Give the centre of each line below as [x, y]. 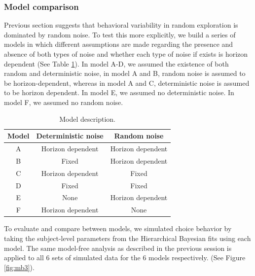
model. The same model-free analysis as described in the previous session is [118, 248]
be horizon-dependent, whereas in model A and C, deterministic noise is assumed [127, 83]
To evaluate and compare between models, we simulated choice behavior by [118, 228]
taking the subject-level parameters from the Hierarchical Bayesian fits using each [127, 238]
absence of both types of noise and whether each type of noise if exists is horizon [126, 54]
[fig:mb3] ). [19, 267]
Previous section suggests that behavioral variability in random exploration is [121, 25]
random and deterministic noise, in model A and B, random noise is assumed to [125, 73]
